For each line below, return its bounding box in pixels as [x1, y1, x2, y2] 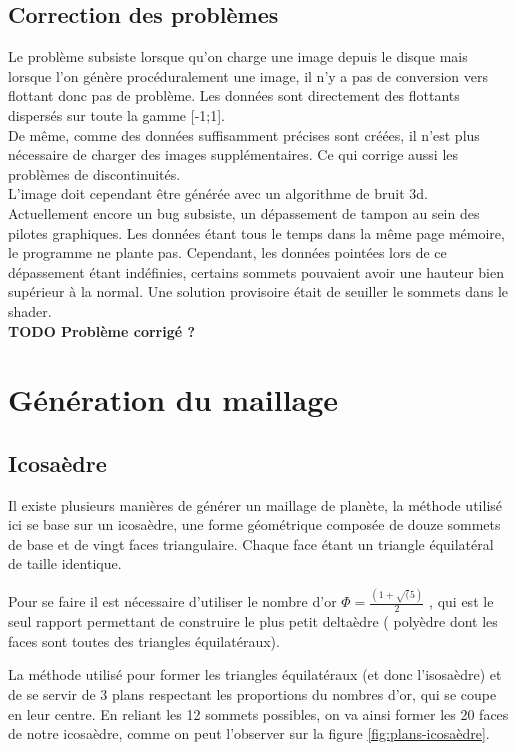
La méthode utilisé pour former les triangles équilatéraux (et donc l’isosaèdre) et [8, 664, 502, 685]
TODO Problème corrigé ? [8, 320, 196, 341]
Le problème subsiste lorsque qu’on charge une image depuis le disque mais [8, 46, 468, 67]
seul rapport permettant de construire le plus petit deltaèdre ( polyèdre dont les [8, 611, 498, 632]
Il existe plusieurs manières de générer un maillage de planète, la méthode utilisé [8, 494, 503, 515]
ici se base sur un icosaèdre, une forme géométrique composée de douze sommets [8, 514, 501, 535]
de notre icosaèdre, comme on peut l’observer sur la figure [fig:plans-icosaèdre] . [8, 723, 490, 744]
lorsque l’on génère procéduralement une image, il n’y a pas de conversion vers [8, 65, 489, 86]
